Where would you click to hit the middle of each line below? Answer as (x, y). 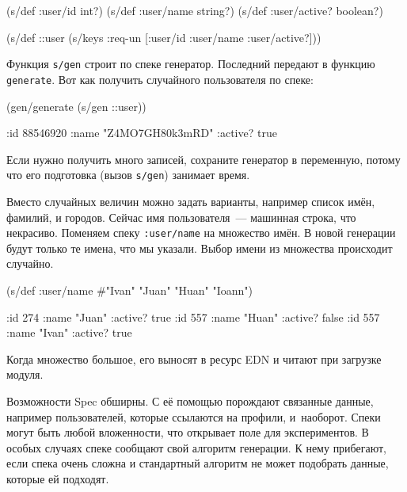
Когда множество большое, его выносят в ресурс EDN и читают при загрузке (194, 359)
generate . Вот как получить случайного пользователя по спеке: (160, 79)
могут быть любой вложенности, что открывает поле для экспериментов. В (188, 432)
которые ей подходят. (58, 478)
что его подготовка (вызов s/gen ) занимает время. (128, 175)
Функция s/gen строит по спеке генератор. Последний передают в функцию (191, 64)
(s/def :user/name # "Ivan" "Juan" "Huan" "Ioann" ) (130, 290)
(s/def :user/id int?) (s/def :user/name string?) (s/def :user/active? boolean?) (195, 10)
